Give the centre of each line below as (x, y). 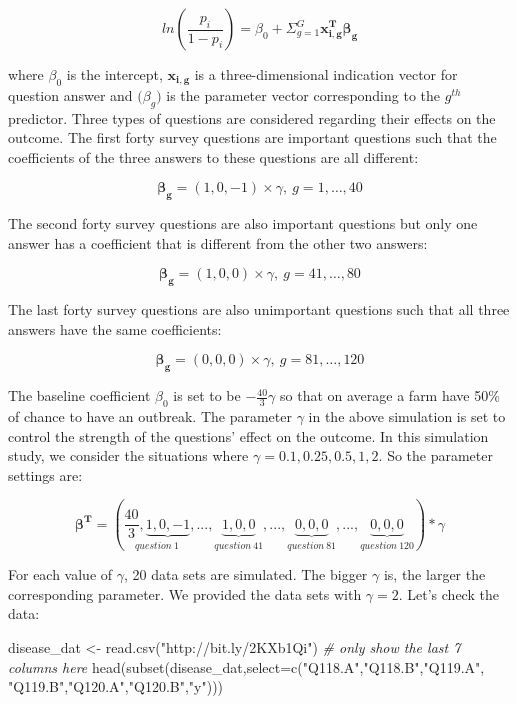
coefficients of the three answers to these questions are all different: (213, 156)
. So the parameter (435, 455)
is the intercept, (114, 74)
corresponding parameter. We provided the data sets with (185, 593)
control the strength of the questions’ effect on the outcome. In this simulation (248, 435)
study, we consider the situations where (128, 455)
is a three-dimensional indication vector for (326, 74)
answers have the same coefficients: (115, 328)
